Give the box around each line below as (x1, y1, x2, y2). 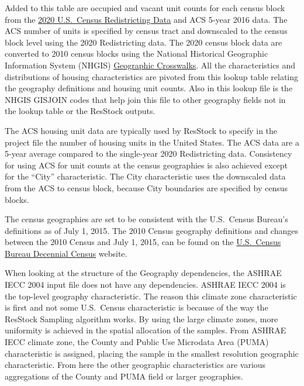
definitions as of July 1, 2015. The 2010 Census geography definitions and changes (5, 224, 298, 236)
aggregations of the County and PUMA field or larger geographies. (5, 370, 243, 382)
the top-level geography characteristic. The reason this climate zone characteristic (5, 289, 297, 302)
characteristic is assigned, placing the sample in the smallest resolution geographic (5, 347, 299, 359)
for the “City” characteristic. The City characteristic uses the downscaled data (5, 170, 286, 182)
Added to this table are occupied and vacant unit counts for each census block (5, 2, 285, 13)
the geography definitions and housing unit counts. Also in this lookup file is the (5, 82, 293, 94)
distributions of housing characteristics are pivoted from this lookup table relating (5, 70, 299, 82)
